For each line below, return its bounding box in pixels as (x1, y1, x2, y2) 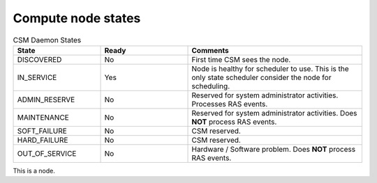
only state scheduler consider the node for (191, 72, 332, 82)
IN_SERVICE (17, 72, 57, 82)
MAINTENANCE (17, 112, 69, 122)
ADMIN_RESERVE (17, 95, 75, 104)
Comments (191, 45, 230, 55)
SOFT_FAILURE (17, 126, 68, 136)
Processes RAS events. (191, 99, 268, 109)
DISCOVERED (17, 54, 62, 64)
